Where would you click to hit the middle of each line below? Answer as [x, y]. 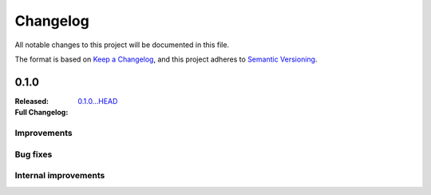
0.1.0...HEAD [98, 101]
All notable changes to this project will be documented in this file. [122, 45]
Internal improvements [60, 176]
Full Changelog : [42, 113]
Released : [32, 101]
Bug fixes [34, 154]
